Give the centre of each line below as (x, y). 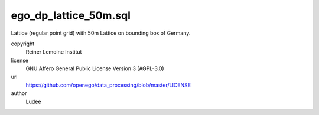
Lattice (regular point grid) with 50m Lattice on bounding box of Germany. (101, 33)
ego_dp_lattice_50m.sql (71, 15)
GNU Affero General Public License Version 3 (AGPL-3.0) (95, 68)
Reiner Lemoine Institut (54, 52)
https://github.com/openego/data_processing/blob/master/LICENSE (108, 85)
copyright (23, 44)
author (19, 93)
